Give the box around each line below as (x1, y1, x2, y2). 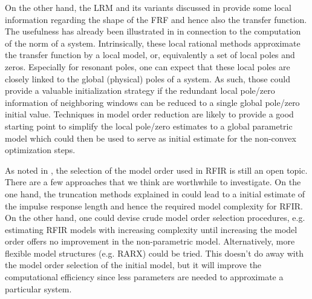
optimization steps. (5, 143, 76, 156)
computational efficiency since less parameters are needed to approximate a (5, 271, 284, 283)
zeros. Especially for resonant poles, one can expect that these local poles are (5, 60, 290, 73)
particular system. (5, 282, 72, 295)
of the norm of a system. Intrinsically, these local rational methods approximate (5, 36, 301, 49)
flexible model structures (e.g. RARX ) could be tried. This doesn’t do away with (5, 246, 304, 259)
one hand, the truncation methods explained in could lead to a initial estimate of (5, 187, 305, 200)
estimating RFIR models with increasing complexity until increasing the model (5, 223, 297, 235)
